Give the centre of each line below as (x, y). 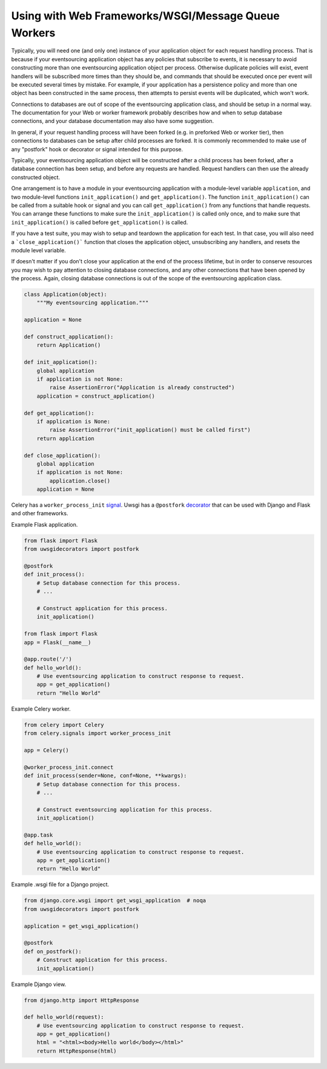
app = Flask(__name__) (58, 642)
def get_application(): (59, 413)
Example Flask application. (45, 524)
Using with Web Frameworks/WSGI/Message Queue (145, 16)
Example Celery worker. (41, 709)
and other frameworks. (40, 513)
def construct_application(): (69, 337)
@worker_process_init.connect (69, 767)
